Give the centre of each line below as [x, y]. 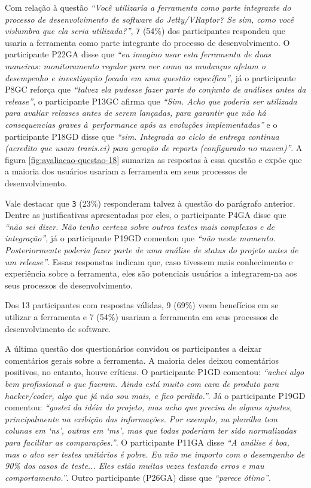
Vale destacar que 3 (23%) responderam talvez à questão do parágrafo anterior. [150, 203]
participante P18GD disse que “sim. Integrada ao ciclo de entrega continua [142, 136]
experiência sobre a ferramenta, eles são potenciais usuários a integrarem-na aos [151, 273]
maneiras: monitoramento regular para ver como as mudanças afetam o [135, 66]
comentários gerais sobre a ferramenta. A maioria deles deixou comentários [142, 360]
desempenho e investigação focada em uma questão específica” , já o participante [150, 77]
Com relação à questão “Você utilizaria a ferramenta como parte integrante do [148, 7]
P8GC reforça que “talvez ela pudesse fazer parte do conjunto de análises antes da [155, 89]
